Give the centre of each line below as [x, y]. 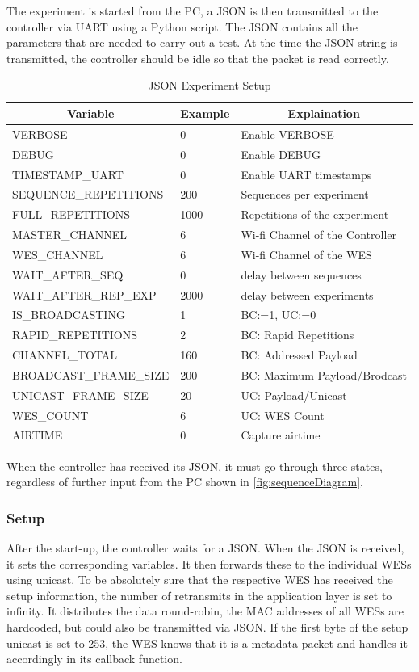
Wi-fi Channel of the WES [306, 254]
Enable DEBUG [281, 154]
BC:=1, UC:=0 [279, 315]
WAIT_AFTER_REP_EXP [84, 294]
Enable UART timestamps [306, 174]
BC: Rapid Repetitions [297, 335]
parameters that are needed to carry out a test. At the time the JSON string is [202, 42]
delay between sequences [301, 274]
